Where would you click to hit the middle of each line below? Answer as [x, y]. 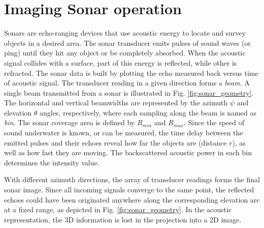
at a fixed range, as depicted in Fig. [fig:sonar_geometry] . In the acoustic [118, 209]
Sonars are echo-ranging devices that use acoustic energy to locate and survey [125, 33]
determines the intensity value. [52, 162]
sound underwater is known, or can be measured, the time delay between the [124, 133]
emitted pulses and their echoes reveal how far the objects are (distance [115, 142]
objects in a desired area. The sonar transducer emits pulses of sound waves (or [127, 42]
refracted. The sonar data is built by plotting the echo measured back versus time [131, 73]
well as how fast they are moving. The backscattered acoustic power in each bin [128, 152]
